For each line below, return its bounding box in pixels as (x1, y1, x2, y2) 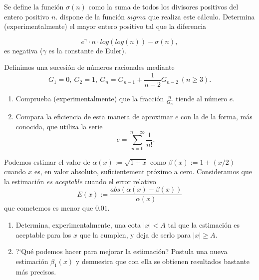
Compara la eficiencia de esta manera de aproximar (15, 111, 173, 122)
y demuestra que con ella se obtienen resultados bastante (75, 256, 250, 266)
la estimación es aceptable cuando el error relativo (4, 176, 156, 186)
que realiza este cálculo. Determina (148, 11, 255, 21)
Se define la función (4, 1, 64, 11)
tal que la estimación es (168, 220, 240, 230)
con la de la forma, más (181, 111, 253, 122)
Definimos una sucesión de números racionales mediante (4, 62, 175, 72)
